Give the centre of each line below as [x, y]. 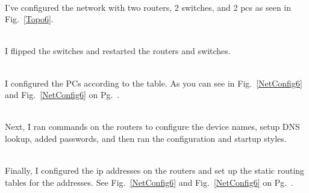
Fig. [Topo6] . [29, 19]
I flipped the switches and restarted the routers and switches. [118, 51]
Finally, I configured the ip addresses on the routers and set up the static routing [155, 170]
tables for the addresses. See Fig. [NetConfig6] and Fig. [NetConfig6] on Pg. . [149, 182]
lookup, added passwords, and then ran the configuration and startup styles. [146, 138]
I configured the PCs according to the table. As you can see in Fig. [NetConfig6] [154, 83]
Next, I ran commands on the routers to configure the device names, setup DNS [152, 127]
